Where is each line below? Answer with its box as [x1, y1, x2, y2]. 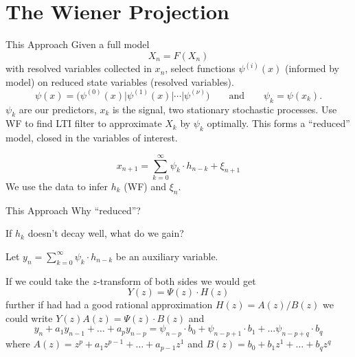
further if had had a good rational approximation [5, 297, 213, 312]
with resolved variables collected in [5, 61, 152, 76]
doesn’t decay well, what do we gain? [27, 226, 184, 240]
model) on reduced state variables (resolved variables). [5, 74, 234, 89]
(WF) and [124, 178, 167, 193]
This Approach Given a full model [5, 37, 150, 51]
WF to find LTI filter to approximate [5, 116, 162, 130]
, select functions [165, 61, 236, 76]
